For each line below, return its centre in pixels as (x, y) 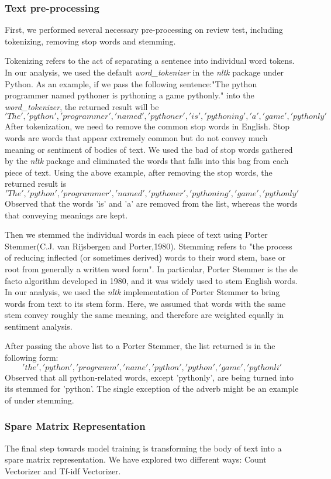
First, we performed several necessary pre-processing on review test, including (144, 30)
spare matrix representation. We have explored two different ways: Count (136, 459)
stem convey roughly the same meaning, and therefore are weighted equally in (144, 315)
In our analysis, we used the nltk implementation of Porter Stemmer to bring (142, 292)
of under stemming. (39, 400)
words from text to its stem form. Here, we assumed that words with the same (145, 303)
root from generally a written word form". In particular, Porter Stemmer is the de (151, 268)
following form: (32, 357)
